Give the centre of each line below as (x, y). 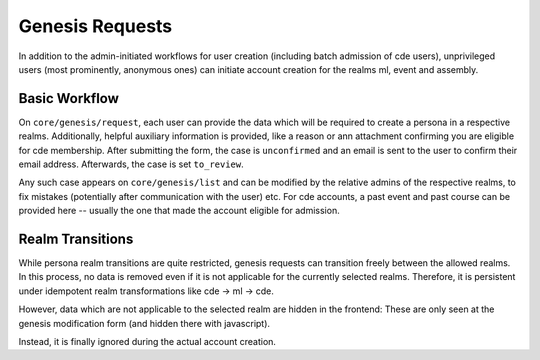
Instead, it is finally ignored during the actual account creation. (147, 342)
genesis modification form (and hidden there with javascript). (144, 323)
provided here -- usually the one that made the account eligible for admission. (179, 211)
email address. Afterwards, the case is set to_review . (131, 164)
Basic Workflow (69, 98)
